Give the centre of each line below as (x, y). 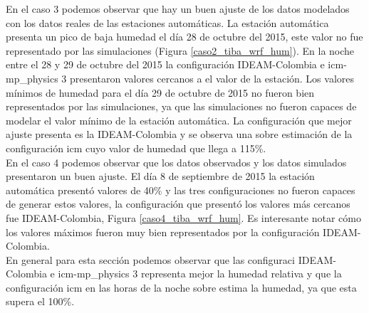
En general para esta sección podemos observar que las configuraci (150, 259)
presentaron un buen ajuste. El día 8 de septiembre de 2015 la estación (160, 176)
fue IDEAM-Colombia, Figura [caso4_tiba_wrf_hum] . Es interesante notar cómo (183, 217)
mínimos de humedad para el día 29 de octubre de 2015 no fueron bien (160, 92)
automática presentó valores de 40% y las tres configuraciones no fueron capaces (181, 190)
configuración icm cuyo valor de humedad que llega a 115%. (136, 148)
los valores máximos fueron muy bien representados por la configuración (163, 232)
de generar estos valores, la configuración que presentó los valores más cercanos (178, 204)
